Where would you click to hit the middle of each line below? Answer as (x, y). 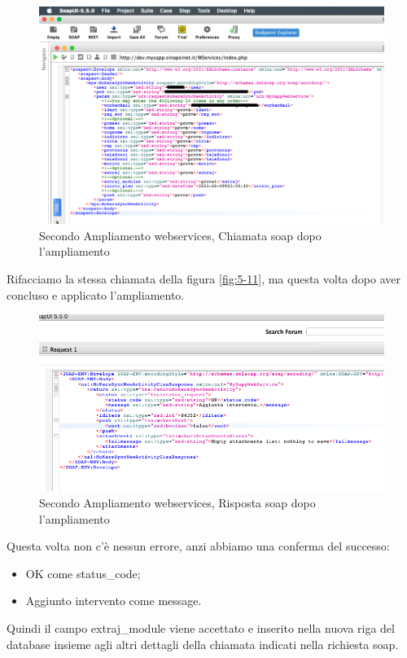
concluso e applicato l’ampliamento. (96, 294)
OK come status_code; (83, 573)
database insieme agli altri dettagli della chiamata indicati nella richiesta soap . (203, 644)
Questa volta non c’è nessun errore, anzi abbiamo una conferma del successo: (198, 546)
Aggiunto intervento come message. (114, 601)
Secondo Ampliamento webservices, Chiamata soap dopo (180, 235)
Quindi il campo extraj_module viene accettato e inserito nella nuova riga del (201, 628)
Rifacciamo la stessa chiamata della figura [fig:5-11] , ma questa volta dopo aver (203, 278)
